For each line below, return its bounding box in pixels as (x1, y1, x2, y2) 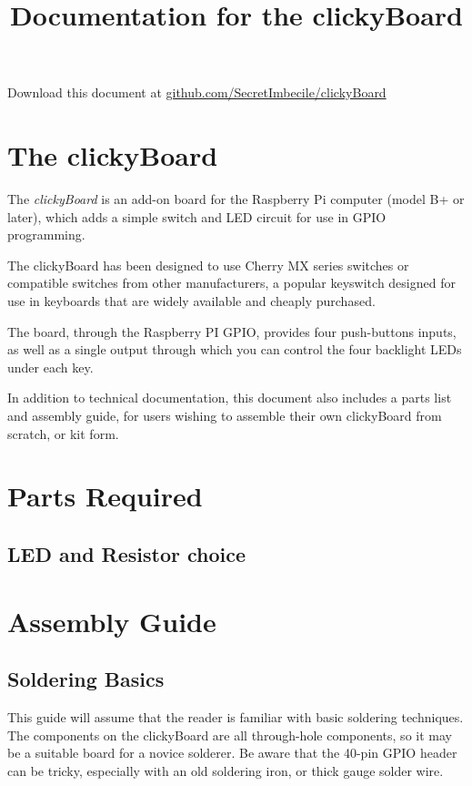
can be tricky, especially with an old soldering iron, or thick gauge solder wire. (7, 760, 444, 780)
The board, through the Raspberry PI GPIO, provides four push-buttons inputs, (7, 322, 457, 341)
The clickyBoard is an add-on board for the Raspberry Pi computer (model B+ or (7, 189, 465, 209)
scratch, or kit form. (7, 424, 119, 443)
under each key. (7, 357, 94, 376)
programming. (7, 225, 85, 244)
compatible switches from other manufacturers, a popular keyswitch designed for (7, 273, 456, 292)
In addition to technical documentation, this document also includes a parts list (7, 388, 452, 407)
